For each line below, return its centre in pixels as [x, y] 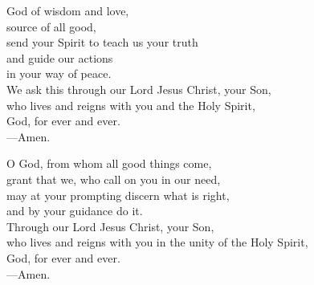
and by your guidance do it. [75, 211]
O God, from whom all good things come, [109, 163]
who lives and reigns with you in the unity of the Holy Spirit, [157, 242]
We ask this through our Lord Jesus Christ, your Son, [139, 89]
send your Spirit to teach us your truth [102, 42]
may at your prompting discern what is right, [118, 195]
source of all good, [51, 26]
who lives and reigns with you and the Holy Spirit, [131, 105]
